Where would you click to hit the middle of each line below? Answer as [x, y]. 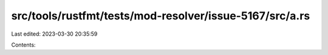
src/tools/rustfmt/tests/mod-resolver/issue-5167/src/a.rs [161, 16]
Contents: [23, 45]
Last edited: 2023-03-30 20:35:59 [54, 34]
